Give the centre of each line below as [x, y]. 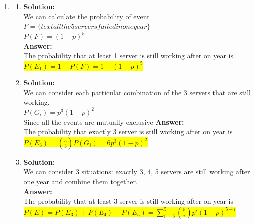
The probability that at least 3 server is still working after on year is [129, 201]
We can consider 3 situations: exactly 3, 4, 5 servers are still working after [137, 172]
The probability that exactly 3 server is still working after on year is [128, 132]
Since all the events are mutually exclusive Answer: [104, 122]
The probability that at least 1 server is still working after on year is [129, 56]
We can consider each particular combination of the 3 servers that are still [137, 92]
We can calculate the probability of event [86, 16]
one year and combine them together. [80, 181]
